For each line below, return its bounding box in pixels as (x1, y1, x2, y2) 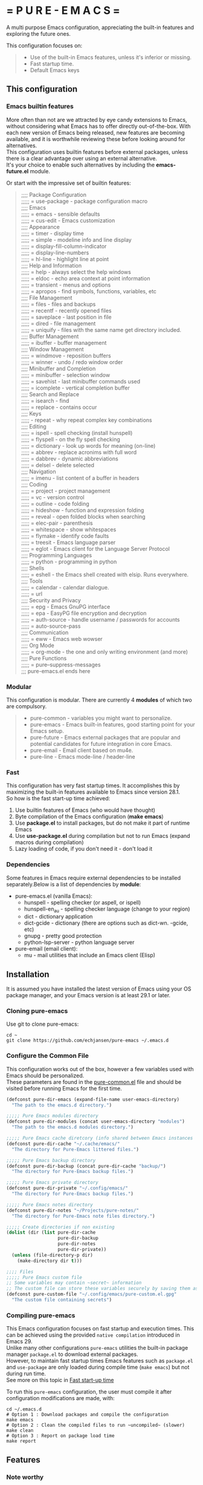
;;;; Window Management (21, 345, 84, 353)
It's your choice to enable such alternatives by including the (6, 161, 155, 168)
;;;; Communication (21, 628, 69, 636)
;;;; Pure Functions (21, 654, 67, 662)
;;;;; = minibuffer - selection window (21, 371, 111, 379)
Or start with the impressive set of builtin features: (6, 179, 131, 187)
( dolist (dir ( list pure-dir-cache (6, 1229, 96, 1236)
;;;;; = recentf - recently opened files (21, 307, 112, 314)
